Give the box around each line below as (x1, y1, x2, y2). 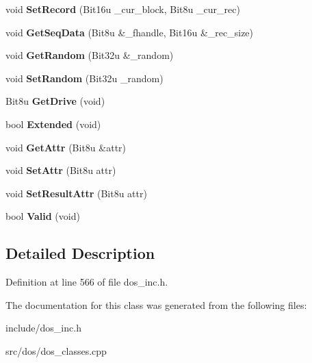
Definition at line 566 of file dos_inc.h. (5, 275, 168, 289)
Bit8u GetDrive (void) (5, 94, 105, 108)
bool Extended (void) (5, 116, 101, 131)
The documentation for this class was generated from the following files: (5, 297, 307, 312)
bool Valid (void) (5, 209, 80, 223)
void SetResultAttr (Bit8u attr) (5, 186, 147, 200)
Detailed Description (5, 242, 155, 264)
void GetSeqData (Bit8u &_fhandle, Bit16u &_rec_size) (5, 25, 254, 39)
